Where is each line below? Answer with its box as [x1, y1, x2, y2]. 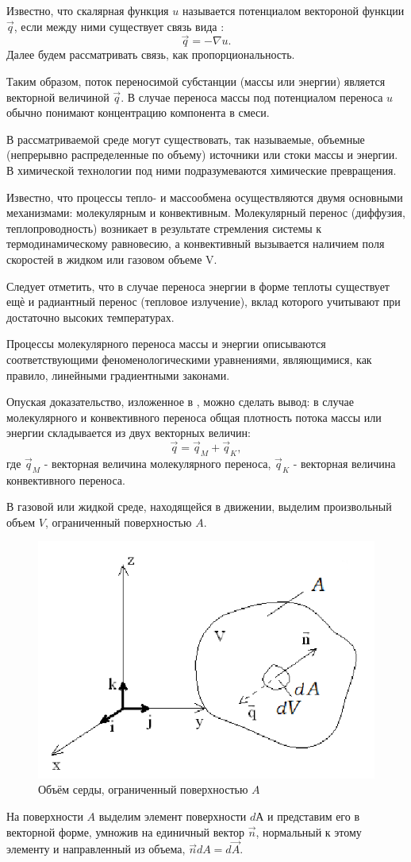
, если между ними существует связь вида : [13, 17, 225, 34]
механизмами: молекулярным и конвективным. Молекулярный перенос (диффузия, [6, 204, 405, 221]
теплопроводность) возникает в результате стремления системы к [6, 219, 322, 236]
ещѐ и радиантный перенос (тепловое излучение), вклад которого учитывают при [6, 293, 401, 310]
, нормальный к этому [255, 823, 362, 840]
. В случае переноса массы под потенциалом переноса [121, 88, 383, 105]
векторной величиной [6, 88, 109, 105]
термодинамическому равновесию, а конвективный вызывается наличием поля [6, 235, 385, 252]
